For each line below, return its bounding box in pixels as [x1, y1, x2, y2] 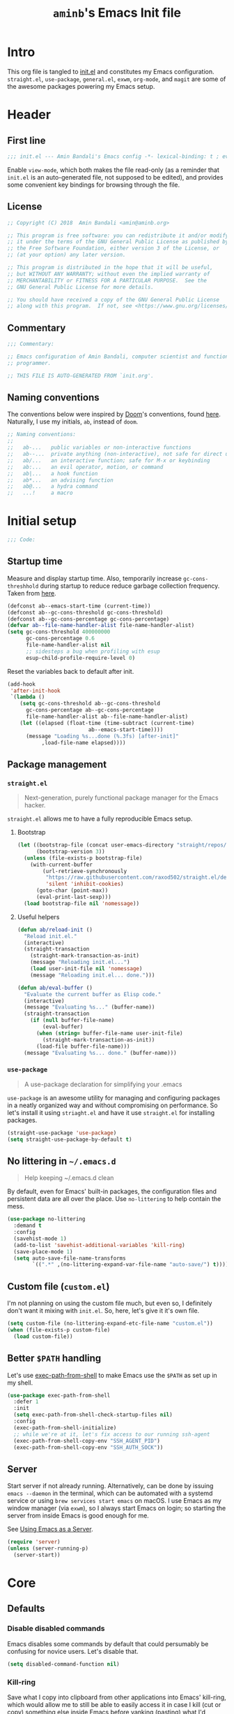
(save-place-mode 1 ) [13, 1248, 73, 1255]
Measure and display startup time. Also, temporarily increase [7, 574, 182, 582]
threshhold [7, 582, 39, 590]
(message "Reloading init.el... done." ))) [30, 972, 155, 979]
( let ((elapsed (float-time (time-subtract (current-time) [19, 719, 195, 726]
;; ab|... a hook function [7, 470, 98, 477]
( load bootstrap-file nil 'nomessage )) [24, 900, 140, 907]
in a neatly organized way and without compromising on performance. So [7, 1101, 218, 1109]
